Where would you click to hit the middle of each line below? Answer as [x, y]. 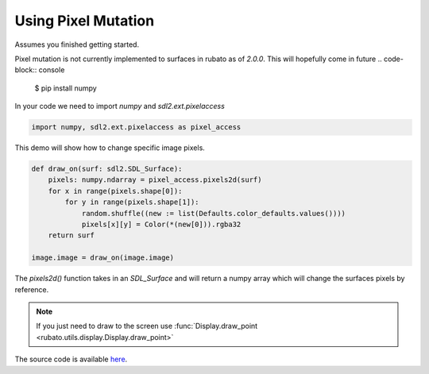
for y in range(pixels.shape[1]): [132, 202]
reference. [32, 289]
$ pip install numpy [66, 88]
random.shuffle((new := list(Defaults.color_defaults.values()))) [213, 213]
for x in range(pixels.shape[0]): [115, 191]
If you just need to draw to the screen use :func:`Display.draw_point [147, 326]
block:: [26, 70]
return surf [71, 235]
